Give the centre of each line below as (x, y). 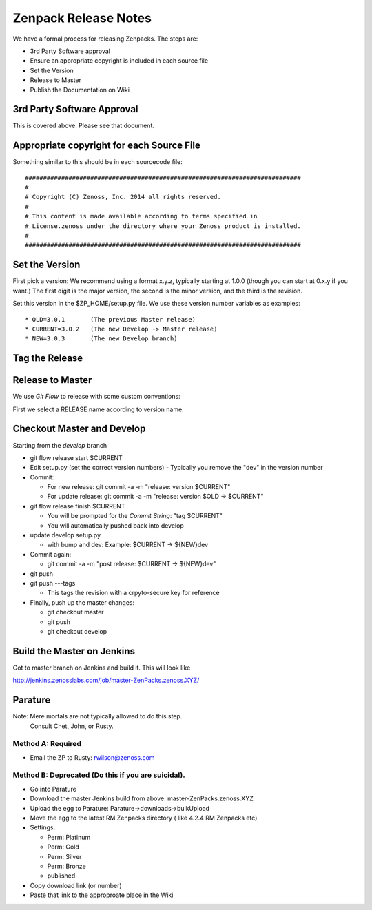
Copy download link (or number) (76, 885)
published (61, 876)
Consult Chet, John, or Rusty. (72, 726)
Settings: (42, 827)
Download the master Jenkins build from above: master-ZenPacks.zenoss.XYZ (142, 798)
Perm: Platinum (69, 837)
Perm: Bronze (66, 866)
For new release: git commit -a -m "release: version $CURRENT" (139, 487)
